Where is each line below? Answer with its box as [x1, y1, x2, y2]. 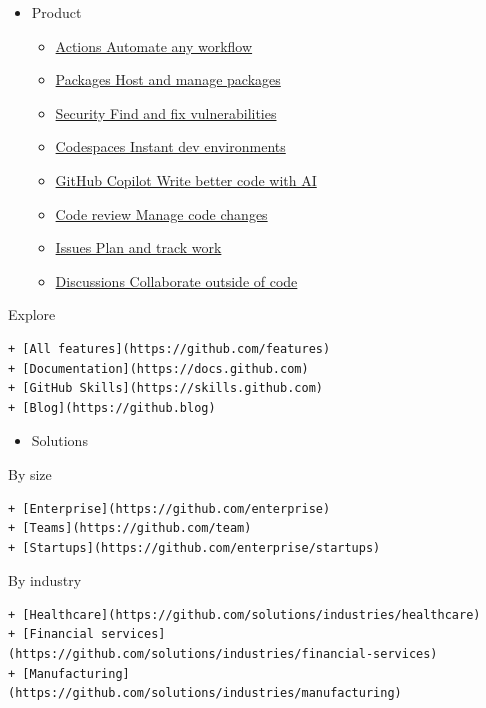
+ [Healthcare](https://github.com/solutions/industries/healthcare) [8, 607, 481, 622]
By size [8, 463, 52, 484]
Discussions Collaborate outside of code [55, 270, 298, 291]
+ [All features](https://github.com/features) [8, 341, 331, 356]
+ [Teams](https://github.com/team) [8, 521, 252, 536]
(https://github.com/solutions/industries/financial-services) [8, 647, 438, 662]
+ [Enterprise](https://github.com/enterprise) [8, 501, 331, 516]
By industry [8, 570, 82, 591]
